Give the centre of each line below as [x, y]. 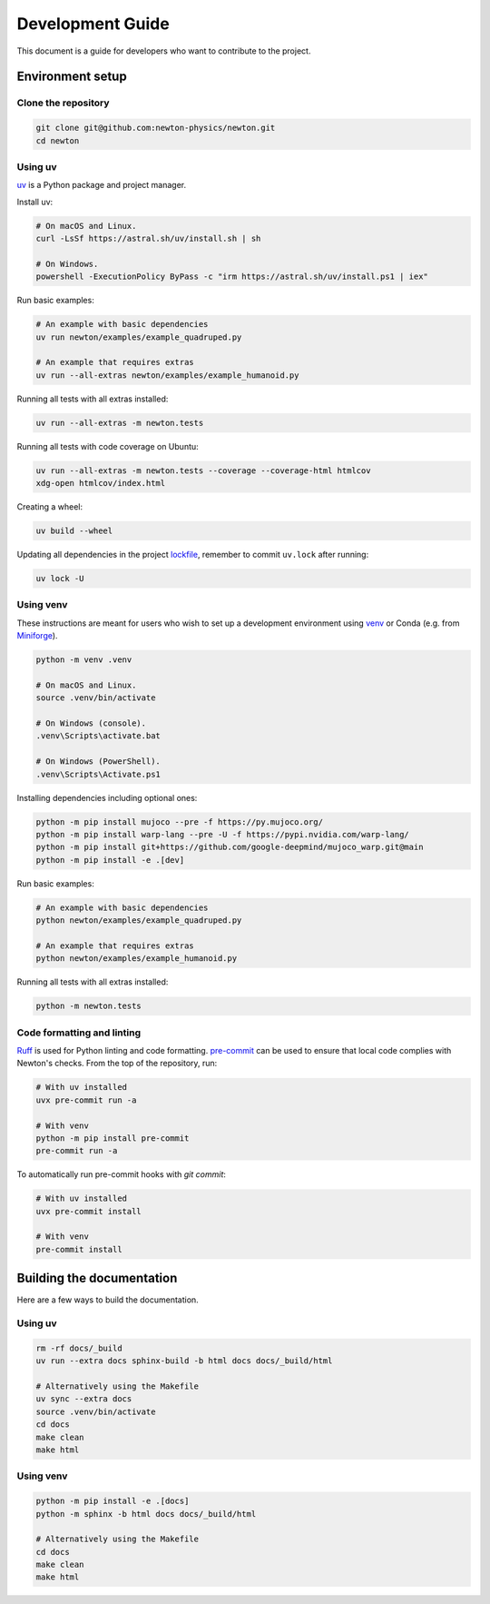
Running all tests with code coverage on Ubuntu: [108, 446]
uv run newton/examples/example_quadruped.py [139, 337]
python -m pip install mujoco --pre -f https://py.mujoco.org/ [180, 822]
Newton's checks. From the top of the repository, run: [117, 1064]
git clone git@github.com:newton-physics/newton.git [156, 128]
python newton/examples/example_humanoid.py [137, 959]
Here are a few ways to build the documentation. [108, 1300]
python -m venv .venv [84, 660]
